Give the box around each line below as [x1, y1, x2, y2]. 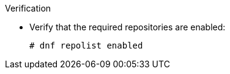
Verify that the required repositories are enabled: [29, 22, 226, 32]
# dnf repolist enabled [29, 41, 143, 50]
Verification [5, 3, 51, 13]
